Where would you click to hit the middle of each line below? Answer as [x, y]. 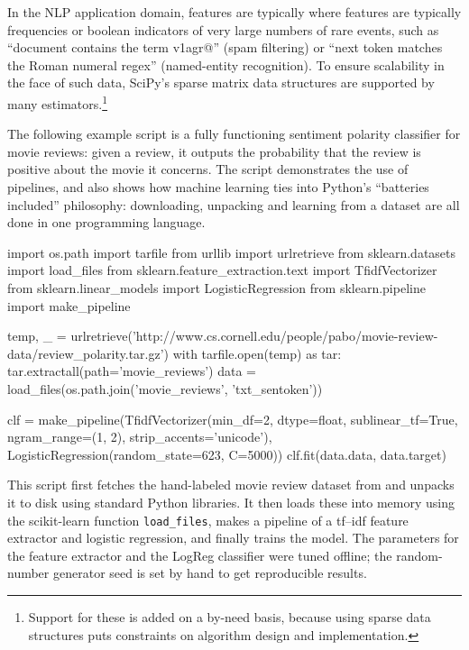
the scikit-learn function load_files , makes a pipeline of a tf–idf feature [208, 520]
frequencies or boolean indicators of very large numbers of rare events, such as [223, 29]
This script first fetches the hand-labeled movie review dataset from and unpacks [231, 485]
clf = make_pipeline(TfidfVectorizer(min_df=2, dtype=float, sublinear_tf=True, [233, 419]
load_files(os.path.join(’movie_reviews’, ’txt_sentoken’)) [165, 388]
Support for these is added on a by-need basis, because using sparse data [230, 616]
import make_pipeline [69, 305]
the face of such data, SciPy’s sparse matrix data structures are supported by [221, 82]
